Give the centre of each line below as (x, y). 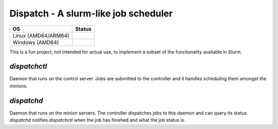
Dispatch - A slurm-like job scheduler (91, 13)
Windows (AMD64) (36, 42)
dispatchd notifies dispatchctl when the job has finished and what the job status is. (98, 120)
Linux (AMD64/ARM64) (41, 35)
